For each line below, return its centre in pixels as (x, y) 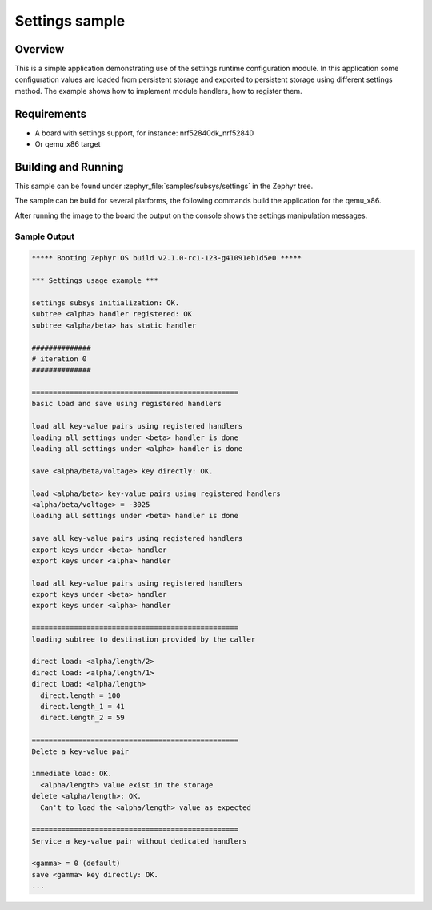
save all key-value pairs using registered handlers (137, 538)
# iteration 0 (59, 359)
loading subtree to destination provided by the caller (144, 639)
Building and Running (69, 167)
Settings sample (70, 21)
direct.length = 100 (80, 695)
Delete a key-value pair (80, 751)
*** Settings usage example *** (95, 281)
